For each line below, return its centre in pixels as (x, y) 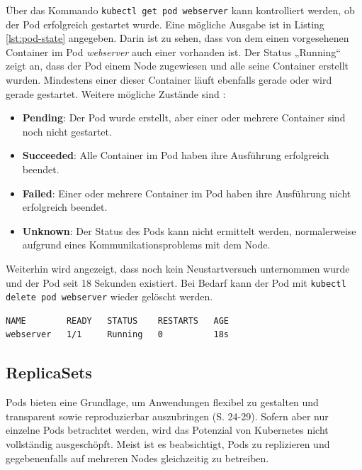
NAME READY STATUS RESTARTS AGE (117, 321)
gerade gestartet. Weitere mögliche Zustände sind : (116, 93)
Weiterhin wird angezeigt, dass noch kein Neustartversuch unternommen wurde (178, 268)
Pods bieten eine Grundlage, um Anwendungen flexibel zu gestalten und (162, 402)
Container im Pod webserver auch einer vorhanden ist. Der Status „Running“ (173, 51)
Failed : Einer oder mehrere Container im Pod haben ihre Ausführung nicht (187, 193)
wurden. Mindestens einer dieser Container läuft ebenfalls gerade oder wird (169, 80)
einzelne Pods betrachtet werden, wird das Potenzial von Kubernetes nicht (167, 430)
